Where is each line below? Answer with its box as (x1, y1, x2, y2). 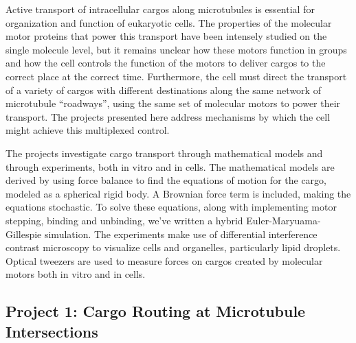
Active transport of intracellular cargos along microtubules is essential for (5, 2, 315, 16)
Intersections (5, 320, 98, 342)
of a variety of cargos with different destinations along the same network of (5, 82, 321, 97)
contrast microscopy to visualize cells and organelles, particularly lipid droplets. (5, 240, 341, 255)
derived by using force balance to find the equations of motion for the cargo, (5, 173, 326, 187)
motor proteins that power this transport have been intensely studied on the (5, 29, 327, 43)
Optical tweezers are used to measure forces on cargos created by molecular (5, 253, 323, 268)
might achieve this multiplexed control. (5, 123, 170, 137)
